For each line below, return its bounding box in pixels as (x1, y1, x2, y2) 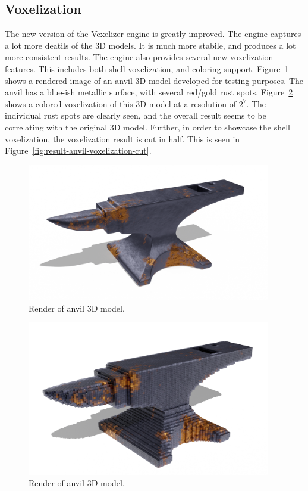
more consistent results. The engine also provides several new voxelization (5, 51, 274, 63)
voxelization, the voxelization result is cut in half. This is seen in (5, 132, 240, 145)
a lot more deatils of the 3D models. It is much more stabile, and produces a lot (5, 39, 296, 51)
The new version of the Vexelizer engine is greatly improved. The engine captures (5, 27, 301, 40)
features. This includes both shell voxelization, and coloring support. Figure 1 (5, 62, 289, 74)
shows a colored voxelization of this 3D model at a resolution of (5, 97, 237, 110)
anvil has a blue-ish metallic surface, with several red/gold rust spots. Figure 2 (5, 86, 293, 98)
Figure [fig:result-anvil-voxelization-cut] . (5, 144, 152, 157)
